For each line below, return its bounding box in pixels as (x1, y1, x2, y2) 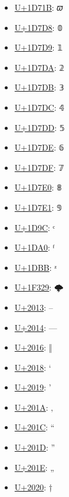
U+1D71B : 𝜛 (14, 1, 63, 13)
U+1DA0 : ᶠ (14, 241, 55, 254)
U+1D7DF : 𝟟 (14, 161, 64, 173)
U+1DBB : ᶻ (14, 261, 57, 273)
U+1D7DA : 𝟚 (14, 61, 65, 73)
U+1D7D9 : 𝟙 (14, 41, 63, 54)
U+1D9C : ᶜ (14, 221, 55, 233)
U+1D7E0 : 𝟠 (14, 181, 62, 193)
